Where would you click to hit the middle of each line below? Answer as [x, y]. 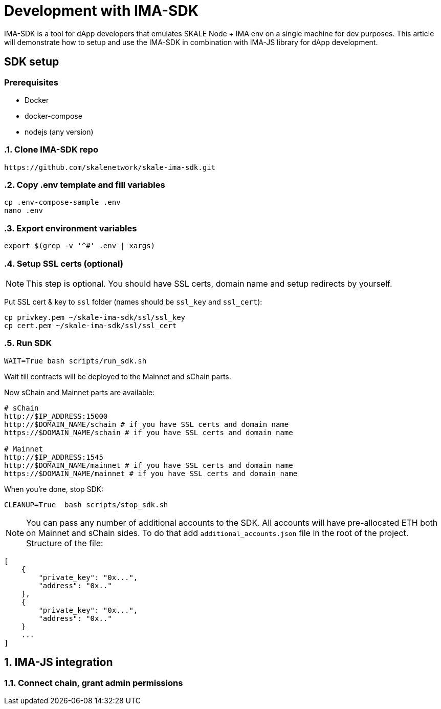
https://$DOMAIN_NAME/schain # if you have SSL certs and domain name [149, 432]
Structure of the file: [65, 543]
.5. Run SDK [28, 343]
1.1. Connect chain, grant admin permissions [94, 683]
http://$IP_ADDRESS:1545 [54, 457]
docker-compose [53, 116]
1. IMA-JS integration [59, 662]
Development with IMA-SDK [101, 11]
